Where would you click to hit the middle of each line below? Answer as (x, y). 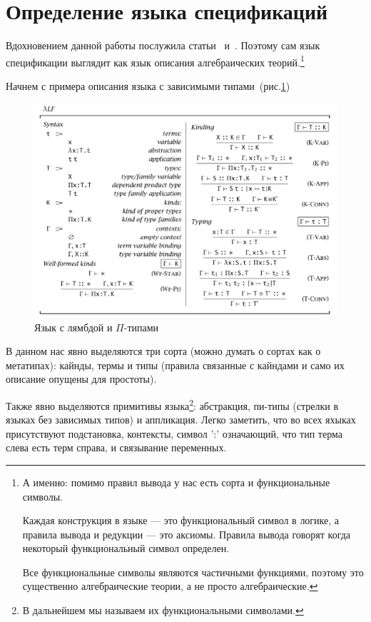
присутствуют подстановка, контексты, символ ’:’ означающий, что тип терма (174, 433)
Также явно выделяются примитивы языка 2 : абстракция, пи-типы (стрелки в (172, 404)
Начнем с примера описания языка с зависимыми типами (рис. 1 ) (148, 85)
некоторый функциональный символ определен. (126, 548)
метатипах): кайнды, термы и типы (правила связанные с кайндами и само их (175, 365)
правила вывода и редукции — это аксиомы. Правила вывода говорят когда (187, 534)
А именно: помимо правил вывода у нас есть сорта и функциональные (176, 482)
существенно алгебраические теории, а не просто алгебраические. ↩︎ (170, 586)
